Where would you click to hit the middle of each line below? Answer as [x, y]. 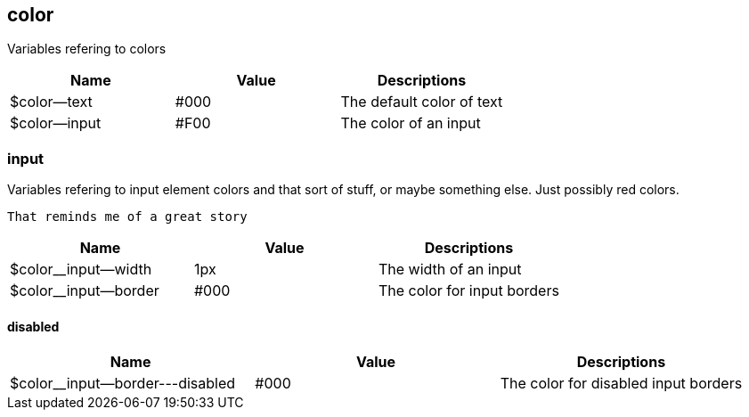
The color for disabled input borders [621, 384]
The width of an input [450, 270]
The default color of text [422, 102]
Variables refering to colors [87, 49]
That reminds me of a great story [127, 217]
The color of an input [411, 123]
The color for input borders [468, 291]
